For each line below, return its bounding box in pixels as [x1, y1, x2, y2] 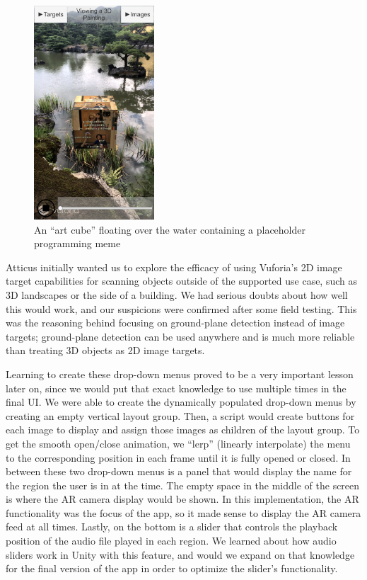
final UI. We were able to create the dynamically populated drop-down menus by [6, 394, 356, 409]
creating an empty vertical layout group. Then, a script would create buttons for [6, 408, 355, 423]
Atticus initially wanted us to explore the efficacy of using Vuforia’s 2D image [6, 259, 342, 274]
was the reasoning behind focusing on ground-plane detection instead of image [6, 315, 345, 330]
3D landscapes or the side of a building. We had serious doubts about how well [6, 287, 348, 302]
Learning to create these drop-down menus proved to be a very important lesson [6, 366, 354, 381]
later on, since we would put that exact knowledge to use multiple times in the [6, 380, 346, 395]
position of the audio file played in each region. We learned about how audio [6, 533, 337, 548]
